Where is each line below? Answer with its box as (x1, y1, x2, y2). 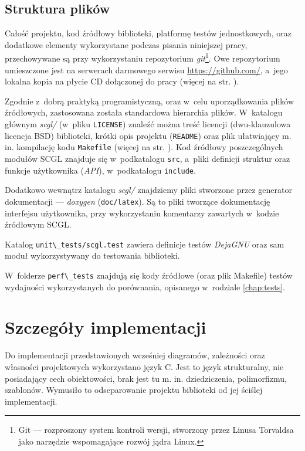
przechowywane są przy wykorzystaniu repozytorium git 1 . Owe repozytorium (5, 50, 280, 65)
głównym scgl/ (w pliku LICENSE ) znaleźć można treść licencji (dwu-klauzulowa (5, 118, 291, 130)
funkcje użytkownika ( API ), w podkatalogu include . (5, 164, 196, 176)
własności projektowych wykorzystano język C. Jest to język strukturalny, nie (5, 360, 284, 372)
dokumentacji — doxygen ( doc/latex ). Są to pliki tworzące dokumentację (5, 195, 270, 207)
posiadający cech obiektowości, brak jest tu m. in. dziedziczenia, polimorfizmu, (5, 372, 287, 384)
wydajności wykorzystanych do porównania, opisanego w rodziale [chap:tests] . (5, 280, 286, 293)
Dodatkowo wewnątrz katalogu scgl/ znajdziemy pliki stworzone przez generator (5, 184, 292, 196)
